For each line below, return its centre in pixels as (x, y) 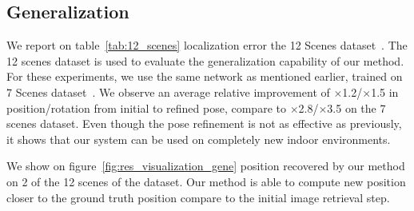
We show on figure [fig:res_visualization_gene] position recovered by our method (206, 166)
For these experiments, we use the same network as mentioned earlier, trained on (205, 76)
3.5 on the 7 (356, 107)
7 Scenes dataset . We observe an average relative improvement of (168, 92)
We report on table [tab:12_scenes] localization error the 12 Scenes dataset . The (207, 45)
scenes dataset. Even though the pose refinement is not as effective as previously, (204, 123)
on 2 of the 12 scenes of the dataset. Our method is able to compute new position (206, 181)
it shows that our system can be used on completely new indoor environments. (199, 139)
